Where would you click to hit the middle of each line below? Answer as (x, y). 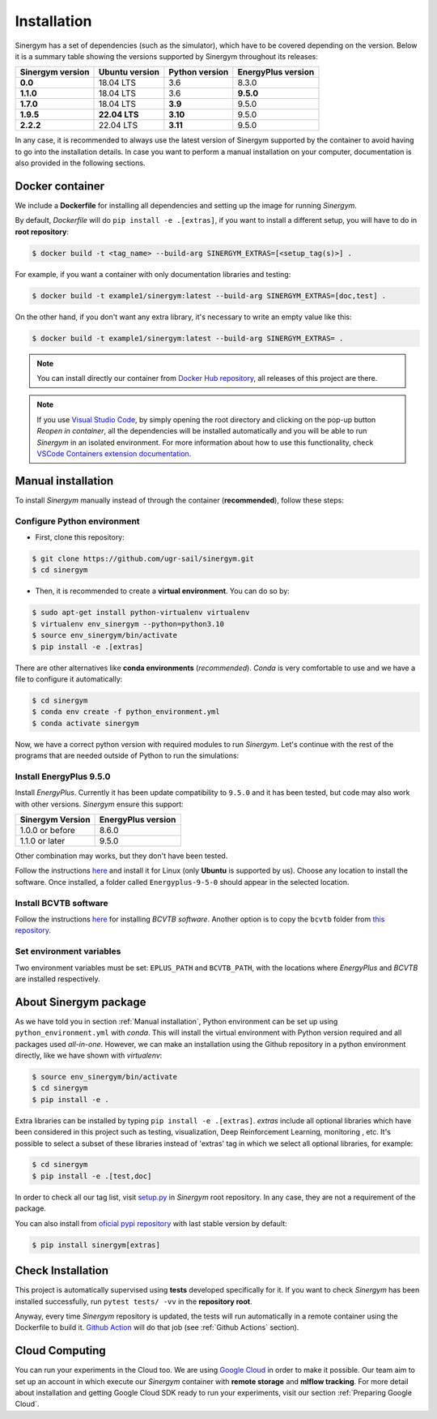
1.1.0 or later (42, 841)
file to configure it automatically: (69, 679)
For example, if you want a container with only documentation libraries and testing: (153, 274)
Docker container (60, 186)
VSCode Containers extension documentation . (114, 454)
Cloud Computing (61, 1351)
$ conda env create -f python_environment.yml (126, 712)
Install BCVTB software (62, 903)
